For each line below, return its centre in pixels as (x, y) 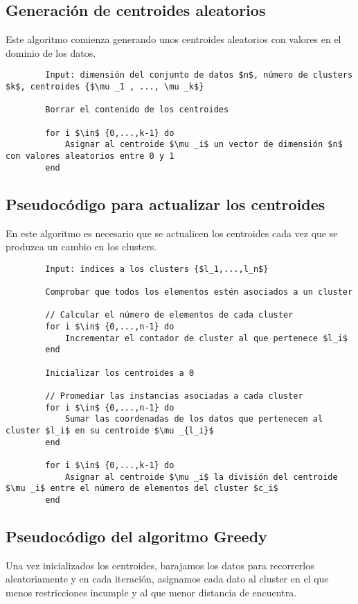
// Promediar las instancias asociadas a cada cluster (174, 396)
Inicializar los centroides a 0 (120, 373)
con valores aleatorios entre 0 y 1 (90, 156)
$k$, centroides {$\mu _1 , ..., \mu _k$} (105, 87)
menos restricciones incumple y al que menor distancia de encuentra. (151, 592)
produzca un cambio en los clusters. (81, 247)
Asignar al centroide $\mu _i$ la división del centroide (201, 477)
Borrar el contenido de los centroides (137, 110)
